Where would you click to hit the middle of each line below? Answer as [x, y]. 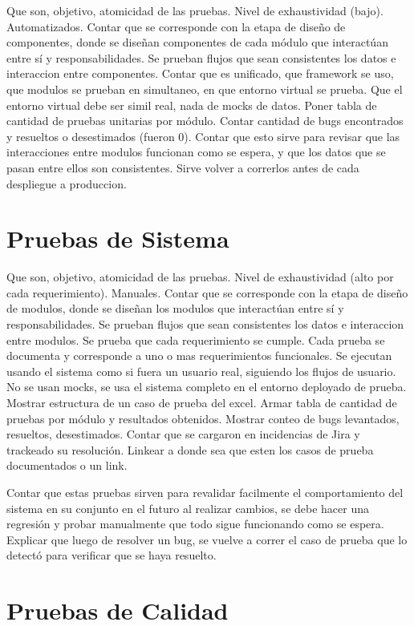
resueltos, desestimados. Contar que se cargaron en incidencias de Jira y [183, 434]
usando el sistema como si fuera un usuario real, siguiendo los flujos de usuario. [201, 371]
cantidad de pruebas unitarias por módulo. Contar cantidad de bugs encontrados [205, 121]
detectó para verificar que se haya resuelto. [112, 555]
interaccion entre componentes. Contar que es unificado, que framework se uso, [200, 73]
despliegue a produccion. [67, 183]
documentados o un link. [67, 465]
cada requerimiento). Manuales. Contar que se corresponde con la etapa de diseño [207, 292]
